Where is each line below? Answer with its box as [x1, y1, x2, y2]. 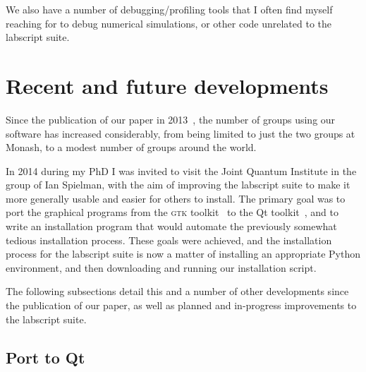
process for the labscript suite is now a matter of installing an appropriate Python [6, 246, 360, 261]
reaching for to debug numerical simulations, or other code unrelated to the [6, 16, 332, 30]
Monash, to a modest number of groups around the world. [6, 140, 257, 155]
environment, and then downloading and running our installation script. [6, 260, 317, 275]
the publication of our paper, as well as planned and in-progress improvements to [6, 298, 357, 313]
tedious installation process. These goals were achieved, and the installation [6, 232, 332, 247]
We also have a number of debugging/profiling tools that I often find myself [6, 2, 333, 16]
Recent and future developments [6, 71, 329, 100]
